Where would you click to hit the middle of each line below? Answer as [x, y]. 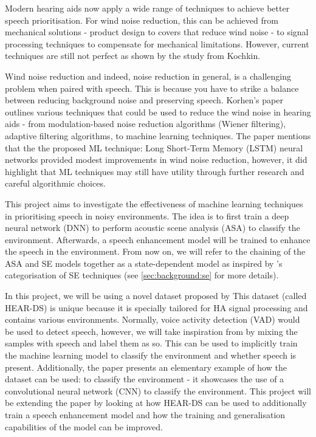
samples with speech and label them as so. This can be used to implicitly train [151, 343]
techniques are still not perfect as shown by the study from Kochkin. [133, 56]
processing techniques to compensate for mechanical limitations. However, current [157, 43]
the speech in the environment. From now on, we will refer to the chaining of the [155, 251]
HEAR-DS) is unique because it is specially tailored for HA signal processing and [156, 307]
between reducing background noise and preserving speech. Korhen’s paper [144, 100]
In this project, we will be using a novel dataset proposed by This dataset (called [156, 296]
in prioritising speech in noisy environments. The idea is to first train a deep [147, 215]
